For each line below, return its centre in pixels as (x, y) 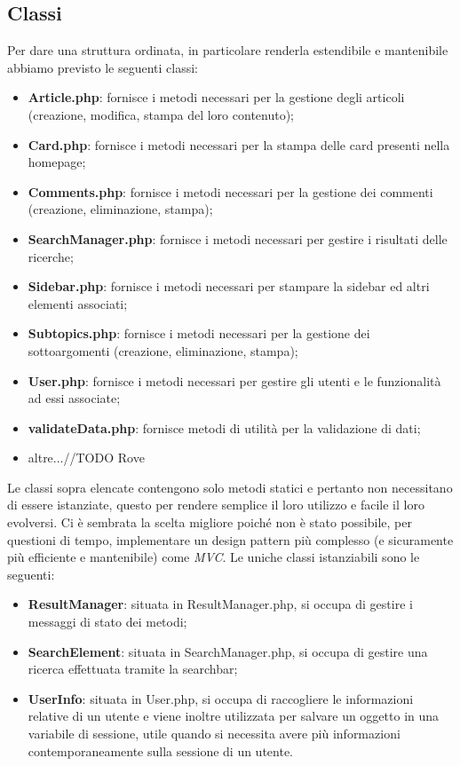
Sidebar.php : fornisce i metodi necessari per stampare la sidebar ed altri (229, 286)
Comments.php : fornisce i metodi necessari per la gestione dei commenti (230, 191)
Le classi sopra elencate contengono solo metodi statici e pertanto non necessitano (230, 487)
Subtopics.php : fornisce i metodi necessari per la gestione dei (199, 333)
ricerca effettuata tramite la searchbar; (133, 669)
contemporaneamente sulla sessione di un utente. (161, 750)
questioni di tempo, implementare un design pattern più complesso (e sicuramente (230, 539)
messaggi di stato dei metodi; (107, 622)
